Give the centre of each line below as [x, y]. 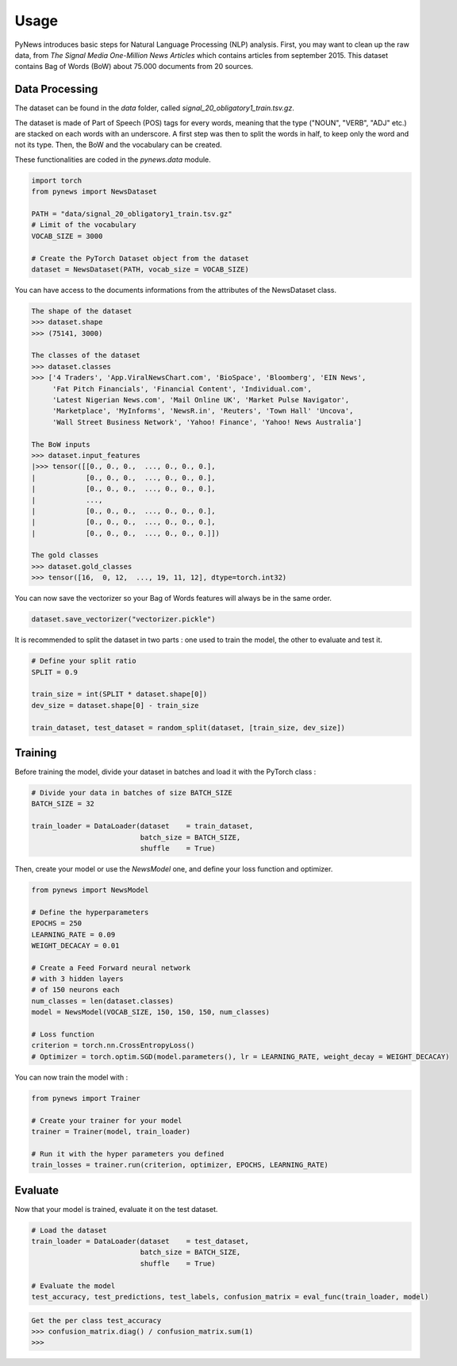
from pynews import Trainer [86, 1098]
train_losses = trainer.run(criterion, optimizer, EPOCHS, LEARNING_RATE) [180, 1165]
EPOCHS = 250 [57, 923]
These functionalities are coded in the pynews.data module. [113, 160]
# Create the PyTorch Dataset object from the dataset [140, 258]
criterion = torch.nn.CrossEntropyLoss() [113, 1045]
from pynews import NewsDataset [94, 192]
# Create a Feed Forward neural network [111, 968]
